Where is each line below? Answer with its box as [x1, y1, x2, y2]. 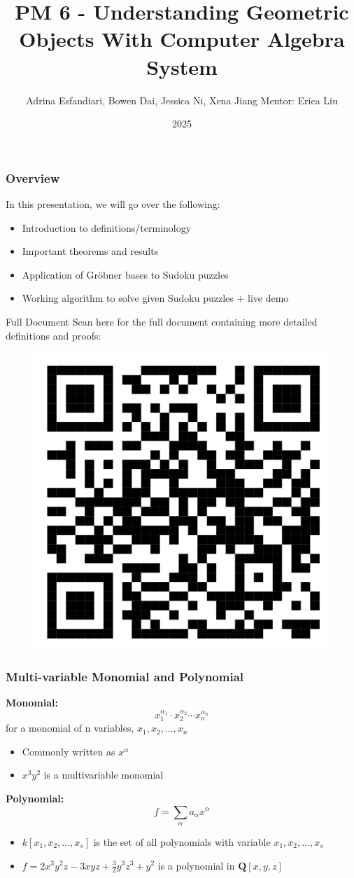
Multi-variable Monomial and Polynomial [6, 667, 244, 685]
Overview [6, 169, 60, 186]
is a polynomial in [157, 858, 235, 872]
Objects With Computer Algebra [19, 25, 345, 53]
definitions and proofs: [6, 328, 101, 342]
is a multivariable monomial [43, 767, 164, 782]
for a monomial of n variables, [6, 720, 134, 735]
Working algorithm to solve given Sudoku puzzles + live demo [22, 291, 289, 305]
